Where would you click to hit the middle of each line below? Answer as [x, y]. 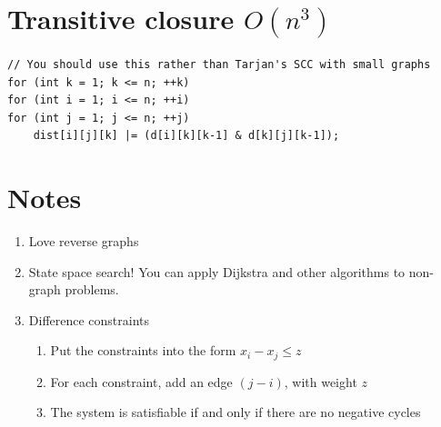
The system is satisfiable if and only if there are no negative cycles [236, 412]
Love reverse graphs [84, 241]
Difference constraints [89, 319]
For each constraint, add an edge [141, 381]
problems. [92, 289]
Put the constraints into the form [143, 350]
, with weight [321, 381]
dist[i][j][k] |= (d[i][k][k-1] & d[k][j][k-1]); [186, 136]
